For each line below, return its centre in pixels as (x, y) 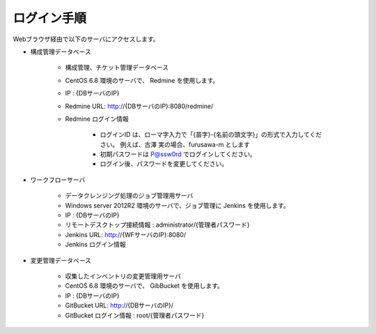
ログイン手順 (50, 18)
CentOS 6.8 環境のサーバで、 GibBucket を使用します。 (144, 286)
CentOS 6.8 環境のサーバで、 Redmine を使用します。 (142, 80)
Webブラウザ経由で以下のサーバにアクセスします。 (86, 39)
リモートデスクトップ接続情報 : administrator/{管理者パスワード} (157, 225)
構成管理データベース (61, 52)
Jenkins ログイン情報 (96, 245)
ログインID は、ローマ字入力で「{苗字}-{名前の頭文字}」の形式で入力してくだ (211, 135)
